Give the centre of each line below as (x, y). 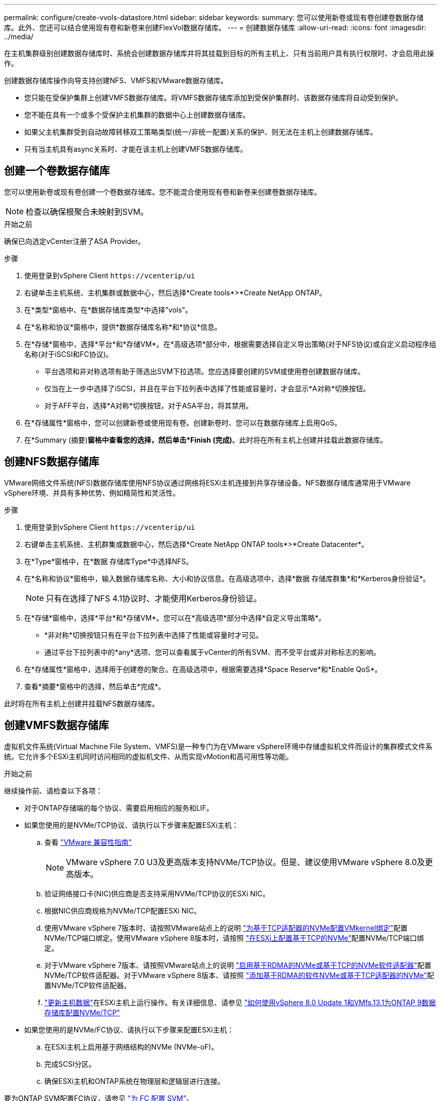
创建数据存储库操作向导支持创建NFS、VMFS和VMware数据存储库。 (116, 80)
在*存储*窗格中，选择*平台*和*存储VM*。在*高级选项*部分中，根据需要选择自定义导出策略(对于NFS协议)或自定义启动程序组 (230, 344)
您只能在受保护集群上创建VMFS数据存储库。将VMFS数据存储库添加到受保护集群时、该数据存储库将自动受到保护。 (213, 98)
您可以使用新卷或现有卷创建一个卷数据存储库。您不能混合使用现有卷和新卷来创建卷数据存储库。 (163, 192)
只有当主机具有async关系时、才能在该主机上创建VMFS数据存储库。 (136, 149)
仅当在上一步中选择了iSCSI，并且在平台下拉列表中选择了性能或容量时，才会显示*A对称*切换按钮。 (207, 388)
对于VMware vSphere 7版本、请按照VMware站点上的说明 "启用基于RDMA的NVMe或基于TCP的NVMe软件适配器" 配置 (238, 965)
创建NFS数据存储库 (52, 462)
